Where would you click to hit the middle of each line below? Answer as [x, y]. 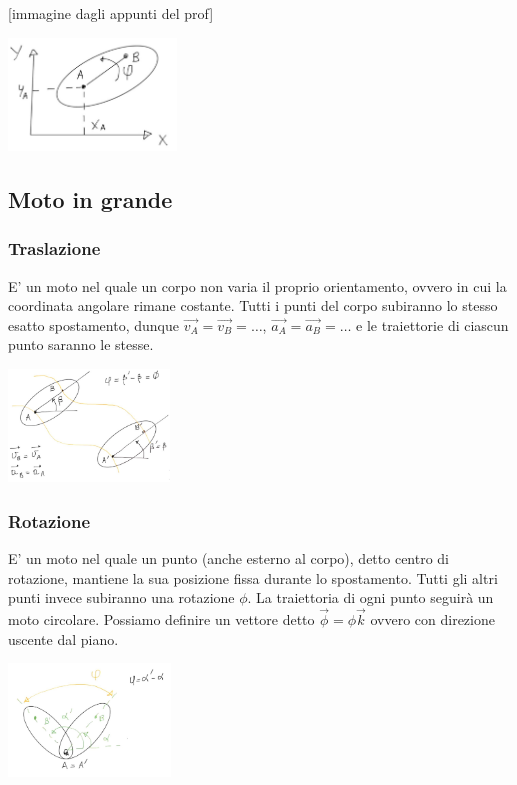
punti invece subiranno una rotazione [121, 597]
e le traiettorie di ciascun [432, 324]
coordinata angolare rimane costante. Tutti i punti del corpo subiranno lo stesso [253, 305]
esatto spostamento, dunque [93, 324]
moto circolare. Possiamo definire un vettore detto [161, 619]
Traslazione [54, 248]
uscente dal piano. [63, 638]
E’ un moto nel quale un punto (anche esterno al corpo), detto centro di [229, 558]
